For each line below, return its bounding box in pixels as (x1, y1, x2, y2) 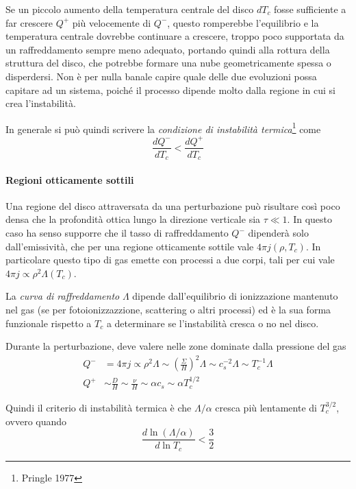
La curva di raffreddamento (5, 289, 120, 303)
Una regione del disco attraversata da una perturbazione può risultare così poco (5, 198, 340, 213)
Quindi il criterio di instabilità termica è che (5, 400, 192, 414)
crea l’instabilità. (5, 96, 76, 110)
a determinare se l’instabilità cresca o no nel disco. (106, 315, 319, 330)
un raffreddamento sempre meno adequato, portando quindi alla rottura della (5, 42, 330, 56)
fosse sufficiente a (274, 2, 346, 16)
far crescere (5, 15, 53, 29)
